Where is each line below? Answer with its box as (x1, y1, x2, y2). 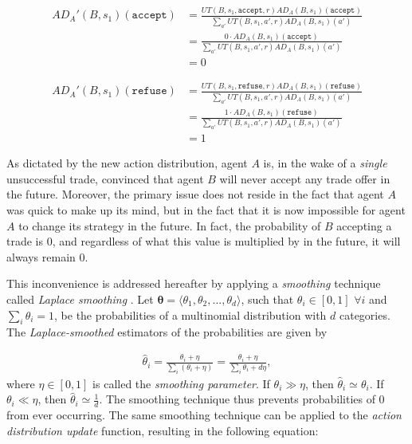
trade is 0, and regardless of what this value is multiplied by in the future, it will (6, 233, 401, 250)
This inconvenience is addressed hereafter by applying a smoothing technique (6, 275, 381, 292)
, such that (241, 291, 294, 307)
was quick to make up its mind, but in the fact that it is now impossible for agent (6, 202, 406, 218)
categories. (339, 306, 390, 323)
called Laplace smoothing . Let (6, 291, 154, 307)
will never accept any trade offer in (219, 170, 390, 187)
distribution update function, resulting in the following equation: (6, 422, 319, 438)
